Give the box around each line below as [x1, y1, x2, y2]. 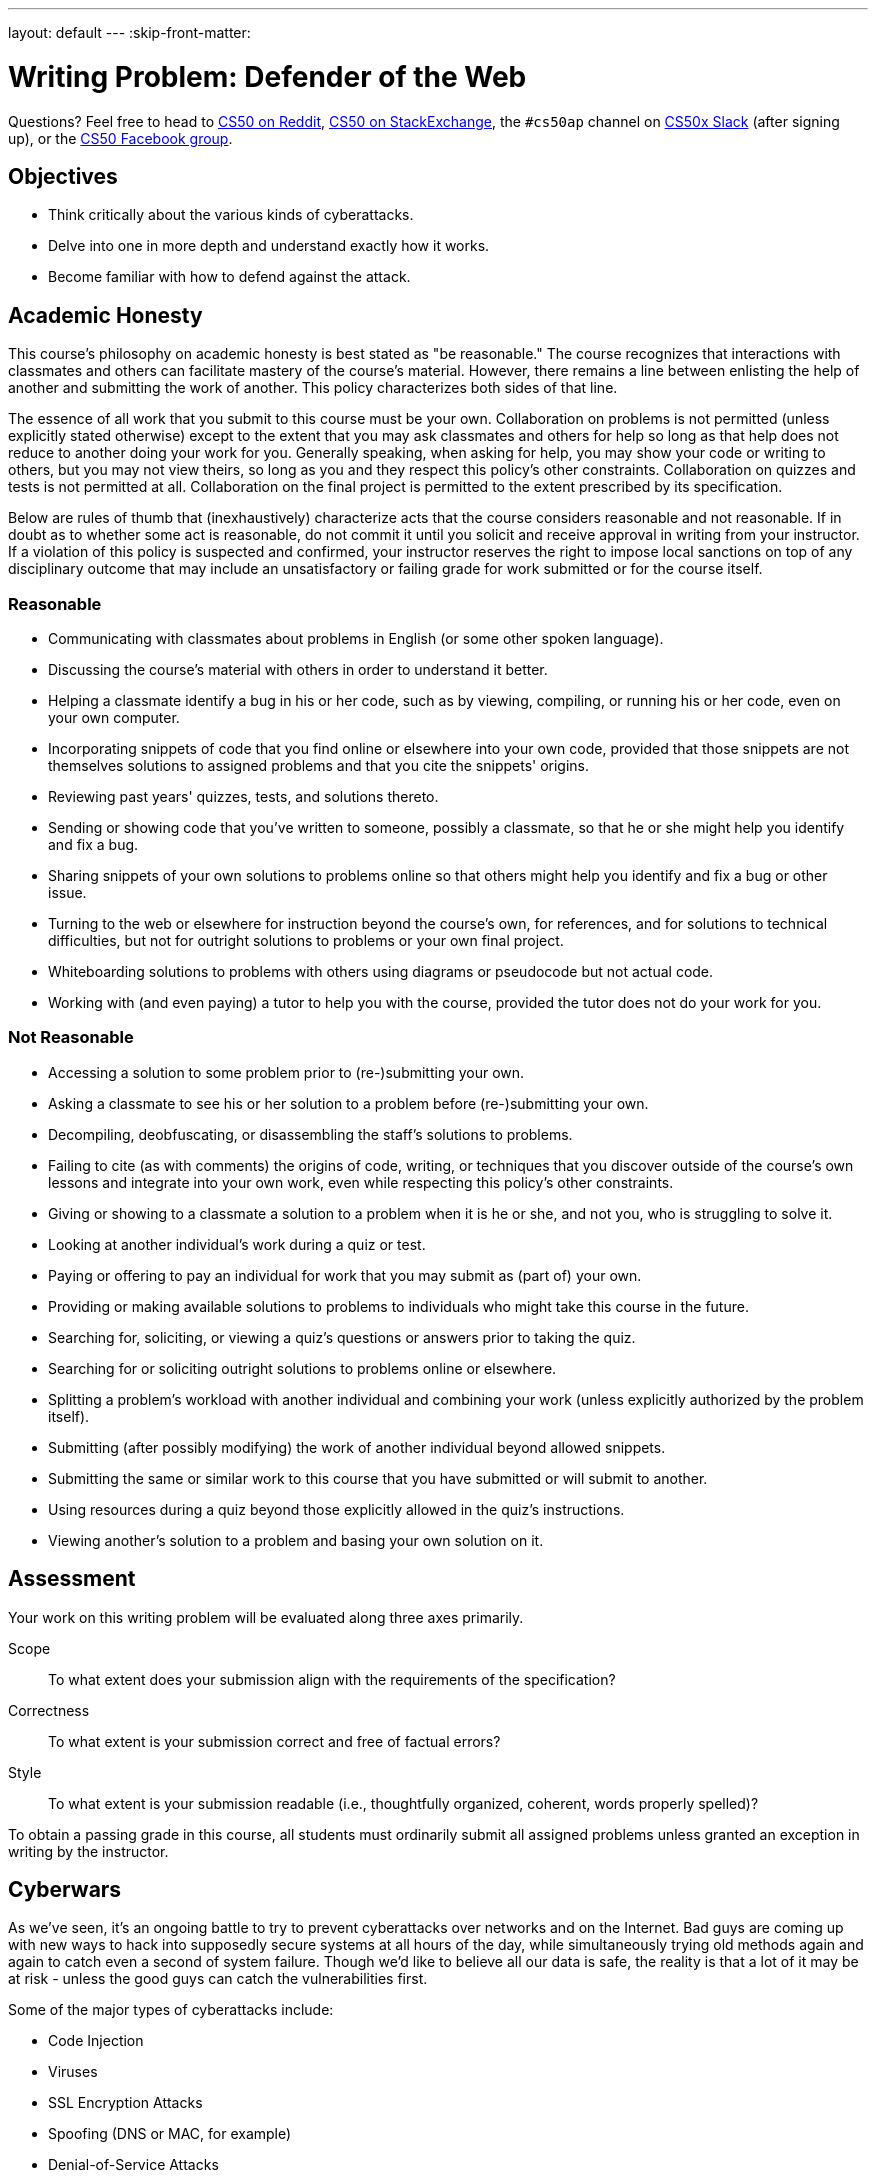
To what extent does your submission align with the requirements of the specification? [48, 1670, 616, 1688]
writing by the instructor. [8, 1842, 169, 1860]
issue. [48, 883, 87, 901]
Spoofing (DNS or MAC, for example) [48, 2125, 292, 2143]
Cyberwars [8, 1876, 122, 1902]
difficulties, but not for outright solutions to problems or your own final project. [48, 931, 564, 949]
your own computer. [48, 708, 180, 726]
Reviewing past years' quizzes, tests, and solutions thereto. [48, 787, 439, 805]
